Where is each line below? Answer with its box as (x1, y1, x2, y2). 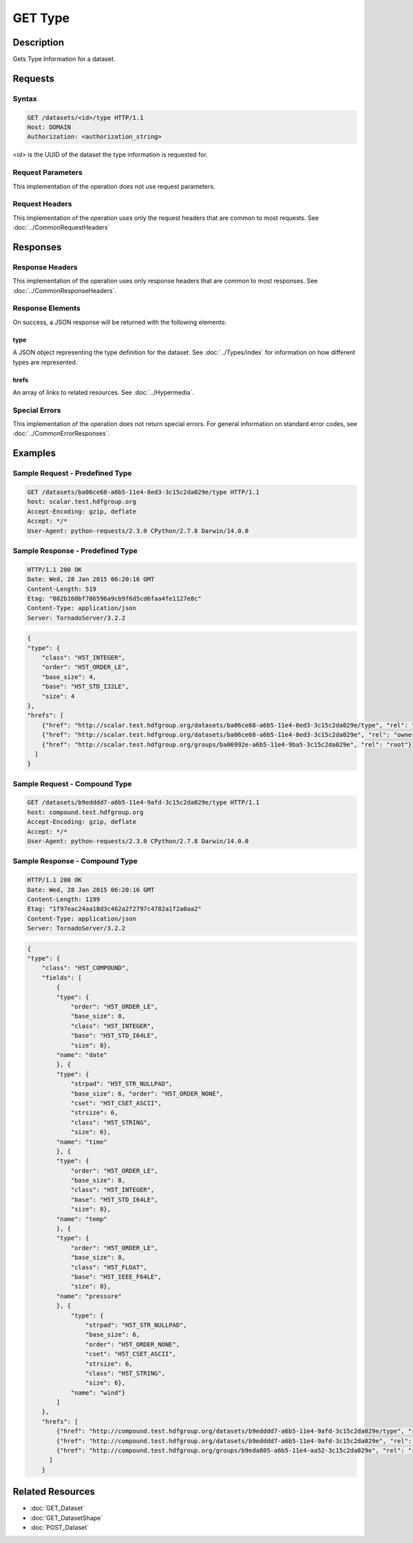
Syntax (12, 94, 37, 103)
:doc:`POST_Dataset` (30, 1524, 89, 1532)
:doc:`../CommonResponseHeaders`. (12, 286, 117, 294)
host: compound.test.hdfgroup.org (27, 808, 144, 816)
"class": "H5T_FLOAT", (70, 1263, 147, 1271)
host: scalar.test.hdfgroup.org (27, 498, 137, 506)
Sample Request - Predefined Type (12, 469, 132, 478)
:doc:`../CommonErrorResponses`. (12, 430, 110, 438)
